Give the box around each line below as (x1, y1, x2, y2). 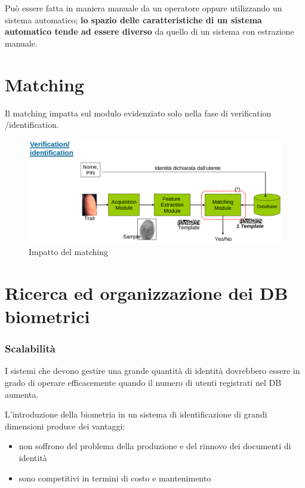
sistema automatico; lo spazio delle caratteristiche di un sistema (5, 13, 262, 26)
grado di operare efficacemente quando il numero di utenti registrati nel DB (5, 376, 282, 388)
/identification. (5, 118, 59, 131)
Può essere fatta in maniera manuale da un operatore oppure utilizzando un (5, 2, 282, 14)
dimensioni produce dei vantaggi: (5, 419, 125, 432)
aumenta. (5, 388, 39, 400)
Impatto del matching (29, 245, 108, 258)
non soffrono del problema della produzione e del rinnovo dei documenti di (19, 440, 291, 452)
